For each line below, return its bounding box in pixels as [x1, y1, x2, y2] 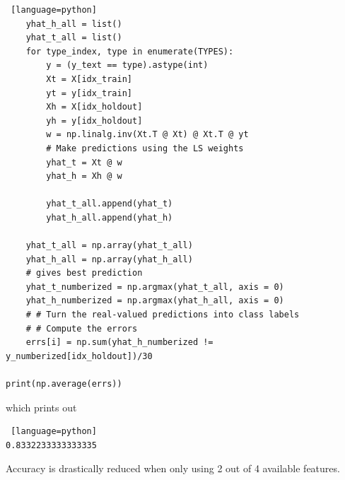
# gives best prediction [25, 268, 143, 279]
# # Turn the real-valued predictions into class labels [25, 310, 300, 320]
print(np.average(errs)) [6, 379, 122, 390]
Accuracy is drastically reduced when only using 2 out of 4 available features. [6, 461, 340, 476]
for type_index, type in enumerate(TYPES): [25, 46, 234, 57]
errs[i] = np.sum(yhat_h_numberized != [25, 337, 214, 348]
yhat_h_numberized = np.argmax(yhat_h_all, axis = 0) [25, 295, 284, 306]
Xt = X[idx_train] [46, 74, 132, 84]
